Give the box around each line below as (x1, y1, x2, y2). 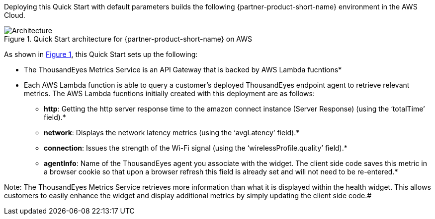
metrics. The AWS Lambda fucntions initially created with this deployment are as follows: (24, 89, 315, 98)
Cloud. (4, 11, 25, 19)
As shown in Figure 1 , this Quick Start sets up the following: (4, 50, 198, 58)
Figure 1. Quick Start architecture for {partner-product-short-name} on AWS (4, 35, 253, 43)
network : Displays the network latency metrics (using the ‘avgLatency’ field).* (44, 128, 300, 137)
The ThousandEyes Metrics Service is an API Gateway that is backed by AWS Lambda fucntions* (24, 65, 342, 74)
